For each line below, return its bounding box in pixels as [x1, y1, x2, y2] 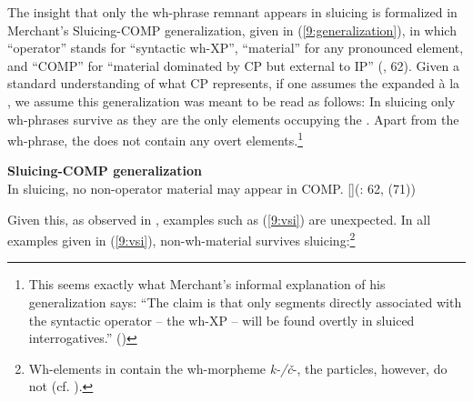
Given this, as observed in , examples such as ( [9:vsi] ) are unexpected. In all [7, 209, 431, 228]
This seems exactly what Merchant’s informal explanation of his [28, 275, 386, 294]
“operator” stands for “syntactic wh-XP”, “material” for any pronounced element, [7, 38, 464, 57]
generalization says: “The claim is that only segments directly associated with [28, 293, 462, 312]
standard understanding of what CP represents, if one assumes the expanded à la [7, 74, 460, 93]
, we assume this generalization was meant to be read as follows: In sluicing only [7, 91, 456, 110]
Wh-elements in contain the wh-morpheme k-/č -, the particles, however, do [28, 358, 448, 377]
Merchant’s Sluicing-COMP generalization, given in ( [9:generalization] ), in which [7, 20, 457, 39]
